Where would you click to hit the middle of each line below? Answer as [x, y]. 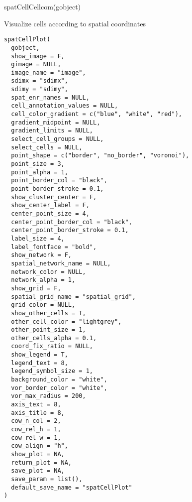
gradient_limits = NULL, [52, 131]
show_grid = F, [36, 288]
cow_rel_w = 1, [36, 438]
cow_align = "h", [40, 446]
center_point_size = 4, [50, 213]
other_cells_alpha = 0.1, [54, 338]
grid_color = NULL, [43, 305]
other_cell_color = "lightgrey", [66, 321]
